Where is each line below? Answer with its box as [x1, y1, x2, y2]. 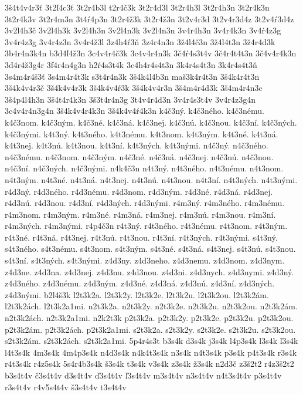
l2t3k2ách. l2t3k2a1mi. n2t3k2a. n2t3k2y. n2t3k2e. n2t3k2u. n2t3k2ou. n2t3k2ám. [5, 300, 298, 312]
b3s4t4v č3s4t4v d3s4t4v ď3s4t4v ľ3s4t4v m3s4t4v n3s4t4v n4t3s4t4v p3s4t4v [5, 369, 282, 381]
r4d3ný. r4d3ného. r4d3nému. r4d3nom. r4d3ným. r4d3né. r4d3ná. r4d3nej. [5, 185, 273, 197]
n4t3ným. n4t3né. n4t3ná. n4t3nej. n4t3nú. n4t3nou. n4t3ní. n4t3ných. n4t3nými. [5, 173, 298, 185]
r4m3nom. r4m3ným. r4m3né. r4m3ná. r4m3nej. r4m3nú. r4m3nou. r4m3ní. [5, 208, 276, 220]
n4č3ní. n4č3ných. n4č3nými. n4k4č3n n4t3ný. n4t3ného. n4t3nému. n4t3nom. [5, 162, 284, 174]
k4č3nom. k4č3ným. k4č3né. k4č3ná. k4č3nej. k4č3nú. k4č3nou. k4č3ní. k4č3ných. [5, 116, 297, 128]
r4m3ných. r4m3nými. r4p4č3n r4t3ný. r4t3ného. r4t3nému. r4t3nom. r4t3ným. [5, 220, 288, 232]
